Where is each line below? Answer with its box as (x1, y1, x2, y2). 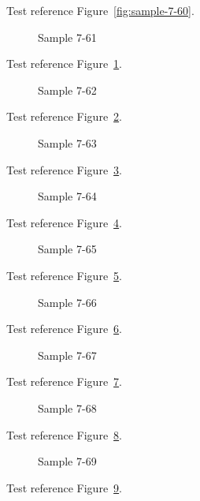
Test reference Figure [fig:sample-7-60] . (6, 2, 194, 18)
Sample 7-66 (38, 293, 97, 310)
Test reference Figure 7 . (6, 373, 122, 390)
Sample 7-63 (38, 134, 97, 151)
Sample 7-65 (38, 241, 97, 257)
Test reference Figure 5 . (6, 267, 122, 283)
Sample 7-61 (38, 28, 97, 45)
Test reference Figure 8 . (6, 426, 122, 443)
